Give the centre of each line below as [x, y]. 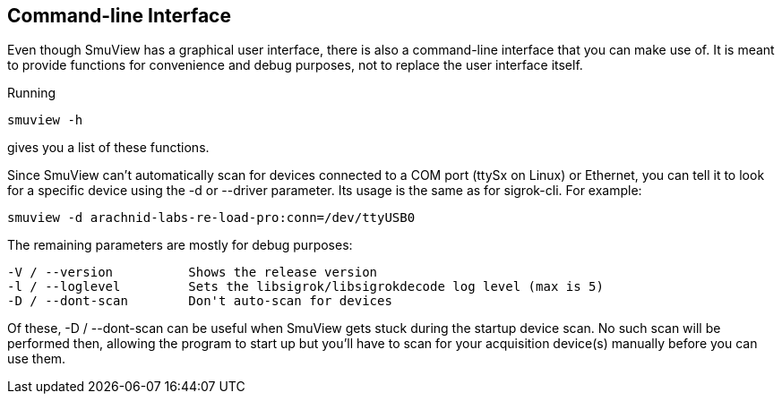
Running [32, 93]
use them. [37, 359]
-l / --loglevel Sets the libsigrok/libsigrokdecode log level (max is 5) [305, 287]
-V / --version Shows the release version [193, 273]
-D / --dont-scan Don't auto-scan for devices [200, 301]
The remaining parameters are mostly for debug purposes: [180, 245]
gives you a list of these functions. [108, 148]
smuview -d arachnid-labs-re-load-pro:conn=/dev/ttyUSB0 [211, 218]
